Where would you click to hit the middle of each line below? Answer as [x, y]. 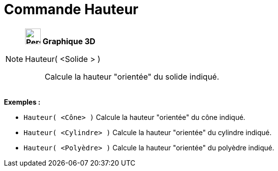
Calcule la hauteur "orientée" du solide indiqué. [132, 76]
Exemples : [22, 102]
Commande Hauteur [71, 9]
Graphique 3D [69, 41]
